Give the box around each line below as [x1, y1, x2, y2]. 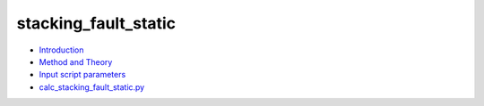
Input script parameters [39, 69, 126, 80]
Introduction [39, 45, 84, 55]
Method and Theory [39, 56, 113, 67]
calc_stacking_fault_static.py [39, 81, 145, 93]
